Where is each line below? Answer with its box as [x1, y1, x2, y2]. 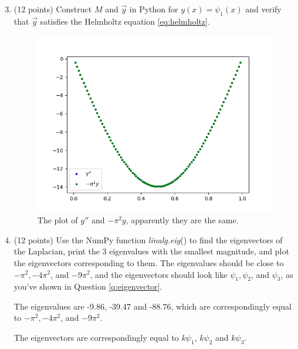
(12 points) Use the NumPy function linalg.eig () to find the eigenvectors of [13, 233, 283, 246]
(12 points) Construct [13, 3, 92, 15]
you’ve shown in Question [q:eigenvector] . [13, 280, 162, 293]
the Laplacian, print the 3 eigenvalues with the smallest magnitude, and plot [13, 245, 289, 257]
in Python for [129, 3, 178, 15]
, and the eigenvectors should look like [90, 268, 228, 280]
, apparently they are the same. [126, 214, 239, 226]
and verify [245, 3, 282, 15]
